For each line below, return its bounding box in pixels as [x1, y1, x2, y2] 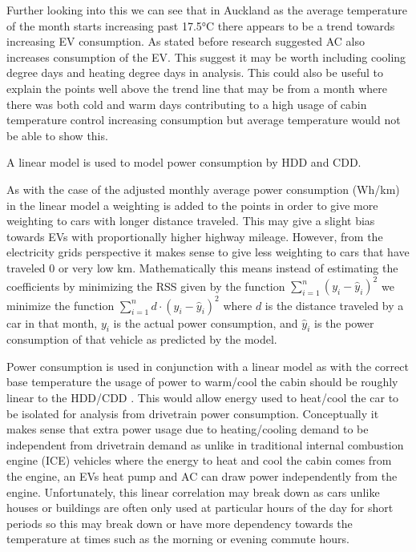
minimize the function [6, 296, 115, 313]
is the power [314, 314, 374, 331]
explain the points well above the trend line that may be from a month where [6, 79, 388, 96]
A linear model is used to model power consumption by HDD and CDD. [6, 154, 361, 171]
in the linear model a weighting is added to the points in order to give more [6, 196, 378, 213]
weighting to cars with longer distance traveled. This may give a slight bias [6, 212, 375, 229]
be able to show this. [6, 127, 108, 143]
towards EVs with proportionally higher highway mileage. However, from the [6, 228, 383, 244]
